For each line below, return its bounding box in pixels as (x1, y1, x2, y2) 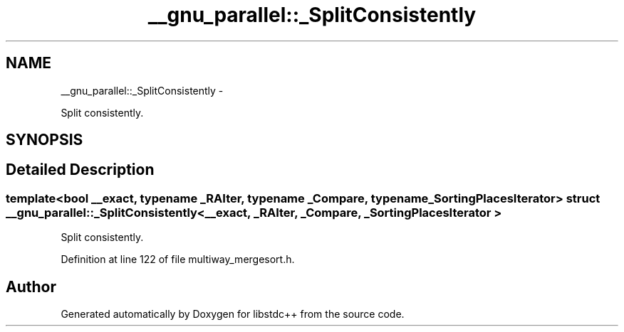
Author (6, 277, 56, 296)
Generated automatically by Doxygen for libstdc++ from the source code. (61, 308, 405, 321)
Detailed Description (6, 161, 155, 179)
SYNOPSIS (6, 131, 83, 149)
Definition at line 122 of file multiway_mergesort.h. (61, 253, 295, 266)
